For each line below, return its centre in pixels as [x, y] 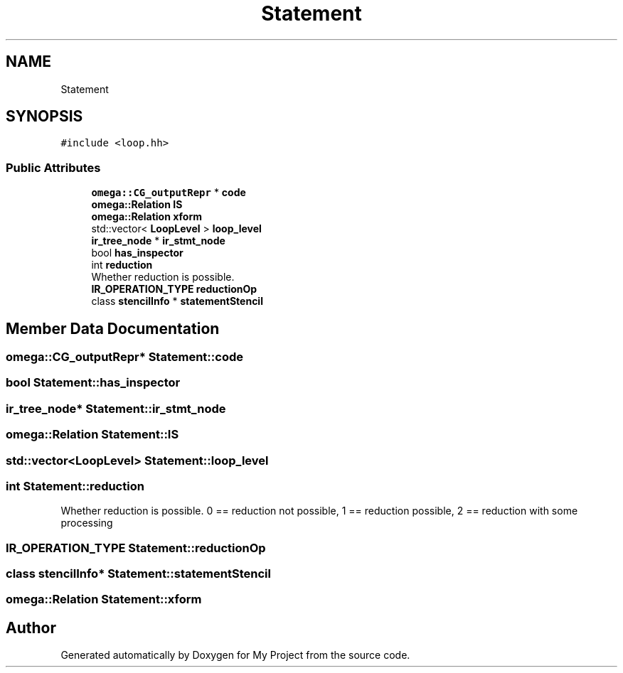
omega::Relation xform [147, 217]
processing [87, 523]
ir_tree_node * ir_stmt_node [158, 241]
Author [31, 628]
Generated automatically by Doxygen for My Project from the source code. [235, 655]
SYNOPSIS [44, 117]
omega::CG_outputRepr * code [169, 193]
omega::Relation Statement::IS [92, 435]
